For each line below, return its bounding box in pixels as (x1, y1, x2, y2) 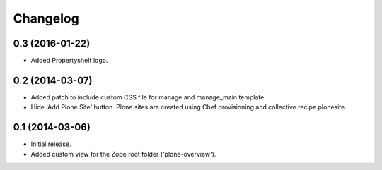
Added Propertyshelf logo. (30, 56, 108, 65)
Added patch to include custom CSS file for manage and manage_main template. (30, 92, 267, 102)
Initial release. (30, 140, 71, 148)
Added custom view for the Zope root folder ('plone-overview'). (30, 150, 216, 158)
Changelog (13, 11, 79, 26)
